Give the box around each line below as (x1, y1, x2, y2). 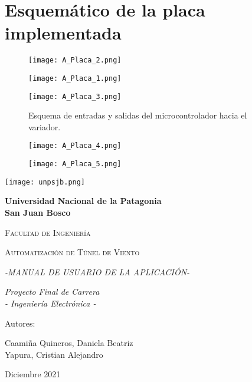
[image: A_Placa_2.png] (28, 56, 122, 65)
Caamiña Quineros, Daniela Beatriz (5, 337, 133, 349)
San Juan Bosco (5, 206, 71, 219)
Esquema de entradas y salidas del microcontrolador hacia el (28, 109, 247, 121)
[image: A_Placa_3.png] (28, 92, 122, 101)
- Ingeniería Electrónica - (5, 297, 96, 309)
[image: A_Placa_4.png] (28, 141, 122, 150)
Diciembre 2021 (5, 368, 61, 380)
